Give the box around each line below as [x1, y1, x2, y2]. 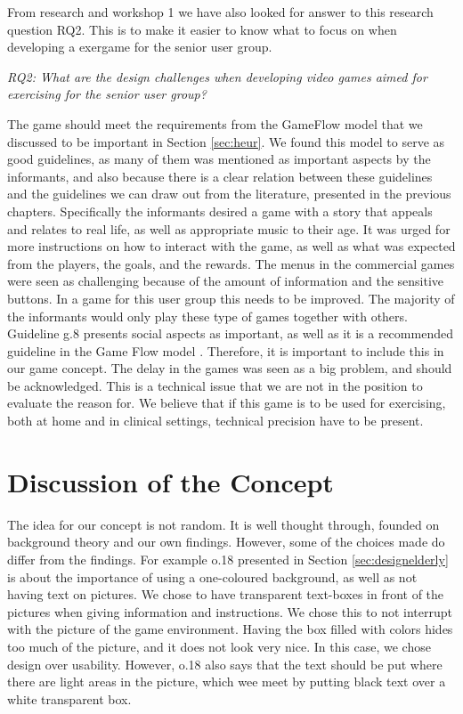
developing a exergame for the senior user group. [7, 37, 272, 56]
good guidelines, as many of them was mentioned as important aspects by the [7, 150, 431, 168]
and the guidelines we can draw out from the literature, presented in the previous [7, 184, 451, 203]
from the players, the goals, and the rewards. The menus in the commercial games [7, 254, 455, 272]
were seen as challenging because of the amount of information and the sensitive [7, 272, 444, 290]
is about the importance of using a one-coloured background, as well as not [7, 567, 418, 586]
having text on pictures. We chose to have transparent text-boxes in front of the [7, 585, 444, 604]
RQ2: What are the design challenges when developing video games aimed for [7, 67, 427, 85]
